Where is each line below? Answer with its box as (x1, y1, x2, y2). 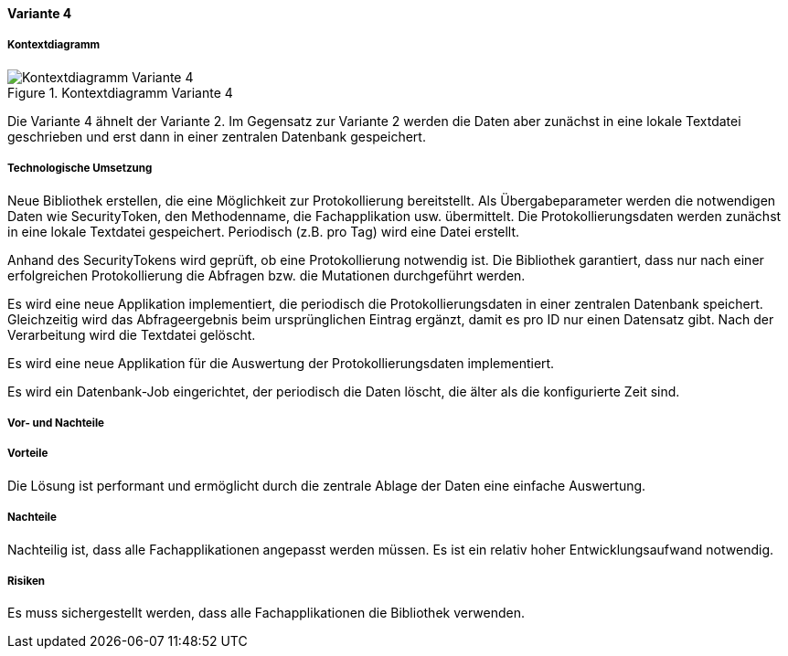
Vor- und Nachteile (7, 416, 104, 429)
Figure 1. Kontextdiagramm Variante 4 (7, 84, 233, 101)
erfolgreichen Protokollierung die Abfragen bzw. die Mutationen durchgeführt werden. (7, 267, 526, 283)
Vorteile (7, 447, 48, 460)
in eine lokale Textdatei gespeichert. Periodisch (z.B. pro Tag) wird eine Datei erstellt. (7, 223, 520, 239)
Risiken (7, 574, 46, 587)
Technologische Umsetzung (7, 162, 153, 175)
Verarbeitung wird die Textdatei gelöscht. (7, 326, 256, 343)
